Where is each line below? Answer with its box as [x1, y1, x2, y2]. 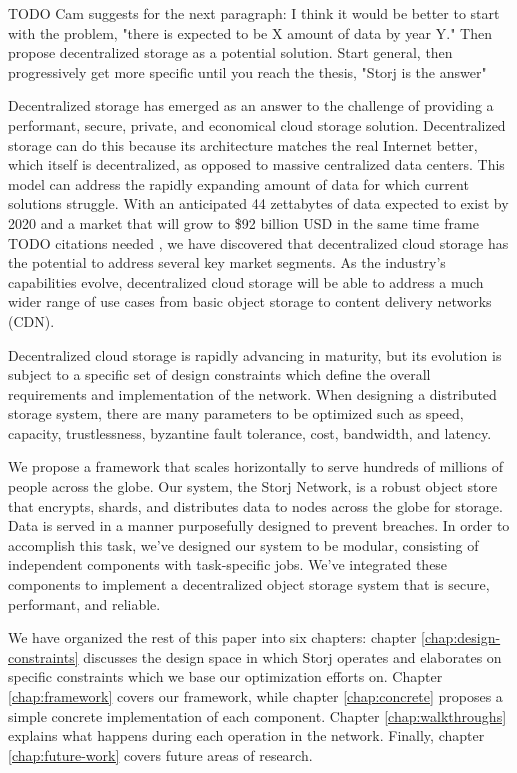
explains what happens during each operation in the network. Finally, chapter [8, 725, 485, 746]
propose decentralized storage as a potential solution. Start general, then [8, 42, 453, 63]
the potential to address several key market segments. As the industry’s [8, 252, 446, 273]
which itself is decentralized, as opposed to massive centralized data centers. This [8, 154, 505, 175]
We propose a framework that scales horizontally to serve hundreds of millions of [8, 456, 503, 477]
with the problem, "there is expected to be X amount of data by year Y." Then [8, 22, 492, 43]
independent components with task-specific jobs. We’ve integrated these [8, 554, 448, 575]
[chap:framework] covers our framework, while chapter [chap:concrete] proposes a [8, 686, 503, 706]
